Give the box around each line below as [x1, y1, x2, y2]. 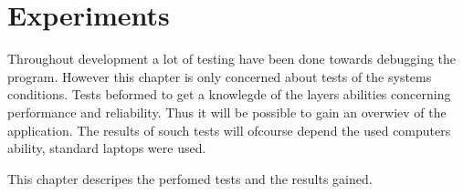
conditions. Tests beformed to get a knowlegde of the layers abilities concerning [7, 85, 451, 104]
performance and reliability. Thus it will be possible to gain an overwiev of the [7, 102, 447, 121]
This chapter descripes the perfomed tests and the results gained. [7, 168, 373, 188]
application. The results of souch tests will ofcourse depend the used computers [7, 120, 451, 139]
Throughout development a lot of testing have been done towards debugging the [7, 49, 457, 68]
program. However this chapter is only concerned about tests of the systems [7, 66, 432, 86]
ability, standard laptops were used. [7, 138, 206, 158]
